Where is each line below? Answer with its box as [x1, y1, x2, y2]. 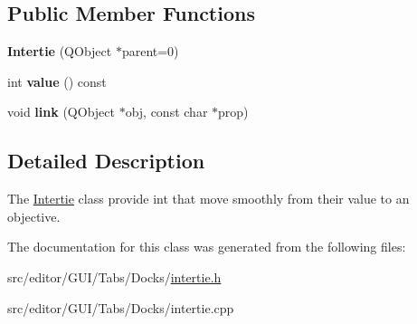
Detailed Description [7, 147, 205, 175]
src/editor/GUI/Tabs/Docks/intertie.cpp [7, 298, 234, 317]
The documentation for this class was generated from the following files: [7, 237, 406, 256]
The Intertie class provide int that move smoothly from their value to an [7, 189, 410, 208]
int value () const [7, 71, 107, 91]
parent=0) [121, 42, 179, 61]
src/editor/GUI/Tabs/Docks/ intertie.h [7, 267, 222, 286]
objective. [7, 206, 61, 225]
